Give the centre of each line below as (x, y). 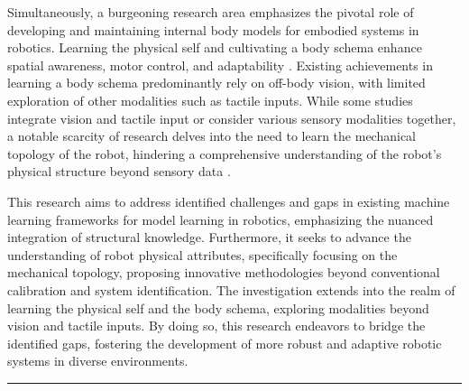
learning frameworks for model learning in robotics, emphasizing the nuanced (221, 219)
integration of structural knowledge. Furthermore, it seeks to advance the (209, 237)
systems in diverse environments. (98, 361)
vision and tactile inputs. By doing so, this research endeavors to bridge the (216, 326)
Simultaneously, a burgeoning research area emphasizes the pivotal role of (211, 12)
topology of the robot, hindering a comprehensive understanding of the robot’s (225, 153)
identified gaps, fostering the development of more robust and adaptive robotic (225, 343)
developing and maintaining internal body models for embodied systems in (213, 29)
